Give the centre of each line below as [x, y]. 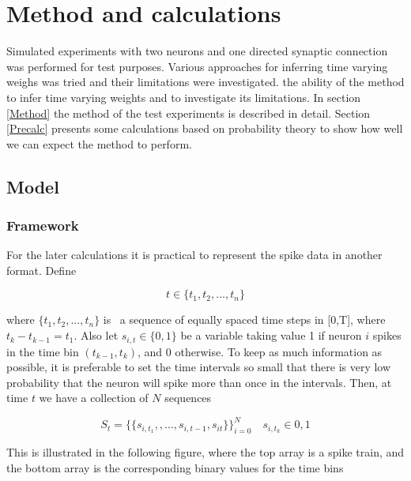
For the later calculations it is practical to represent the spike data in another [194, 255]
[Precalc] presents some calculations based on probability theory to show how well [205, 128]
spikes [387, 335]
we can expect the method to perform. [99, 143]
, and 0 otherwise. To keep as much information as [260, 351]
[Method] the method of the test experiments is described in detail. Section [189, 113]
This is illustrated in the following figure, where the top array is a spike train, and [205, 452]
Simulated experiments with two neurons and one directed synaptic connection [197, 51]
